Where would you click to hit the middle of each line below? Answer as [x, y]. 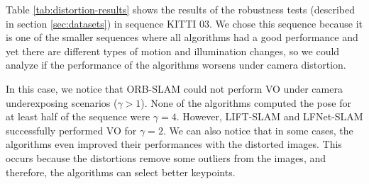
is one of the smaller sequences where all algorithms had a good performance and [182, 37]
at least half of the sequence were [78, 116]
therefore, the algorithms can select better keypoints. [121, 172]
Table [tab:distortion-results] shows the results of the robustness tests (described [180, 9]
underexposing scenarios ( [62, 102]
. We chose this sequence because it [286, 23]
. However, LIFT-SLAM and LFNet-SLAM [270, 116]
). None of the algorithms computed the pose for [246, 102]
